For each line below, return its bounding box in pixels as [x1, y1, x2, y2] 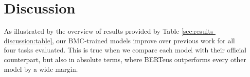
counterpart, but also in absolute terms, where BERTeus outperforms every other [4, 54, 246, 64]
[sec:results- [181, 26, 216, 36]
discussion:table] [4, 35, 53, 45]
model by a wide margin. [4, 64, 78, 74]
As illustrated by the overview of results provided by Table [4, 26, 179, 36]
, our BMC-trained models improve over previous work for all [52, 35, 235, 45]
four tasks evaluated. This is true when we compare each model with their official [4, 45, 247, 55]
